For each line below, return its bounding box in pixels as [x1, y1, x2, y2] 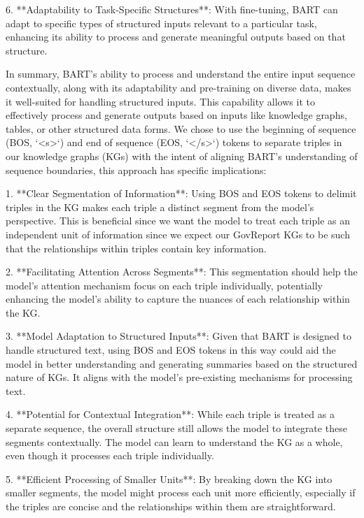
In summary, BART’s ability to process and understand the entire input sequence [6, 66, 356, 81]
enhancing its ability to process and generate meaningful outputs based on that [6, 29, 346, 44]
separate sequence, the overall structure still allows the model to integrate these [6, 421, 347, 436]
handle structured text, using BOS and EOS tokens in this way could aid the [6, 343, 336, 357]
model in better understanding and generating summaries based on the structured [6, 356, 358, 370]
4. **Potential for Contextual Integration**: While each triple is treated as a [6, 407, 335, 422]
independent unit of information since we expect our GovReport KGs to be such [6, 226, 350, 241]
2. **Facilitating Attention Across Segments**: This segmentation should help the [6, 264, 358, 279]
